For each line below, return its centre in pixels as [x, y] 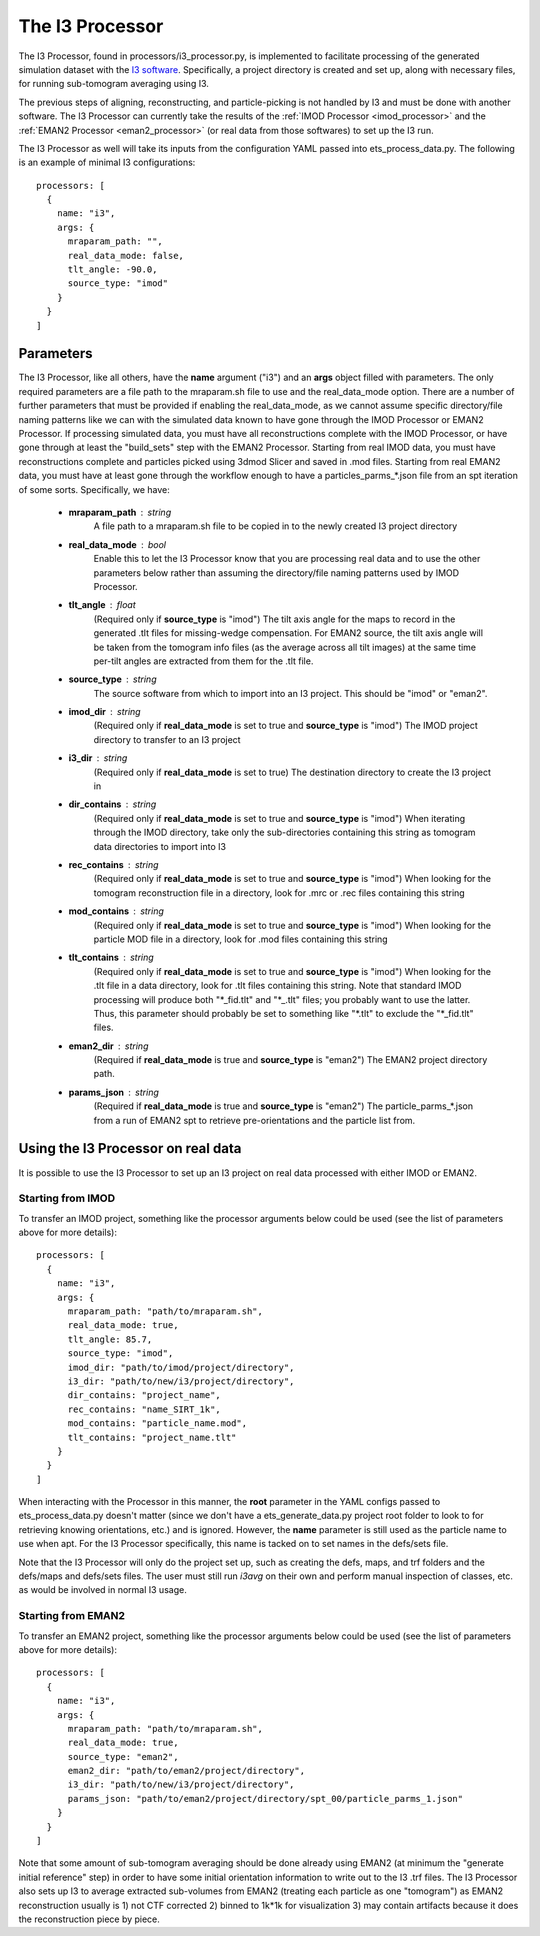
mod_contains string [116, 911]
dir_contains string [112, 804]
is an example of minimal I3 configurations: [107, 162]
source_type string [112, 679]
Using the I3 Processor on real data [130, 1148]
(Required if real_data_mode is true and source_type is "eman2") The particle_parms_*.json [283, 1106]
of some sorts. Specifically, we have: [94, 489]
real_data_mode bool [117, 544]
